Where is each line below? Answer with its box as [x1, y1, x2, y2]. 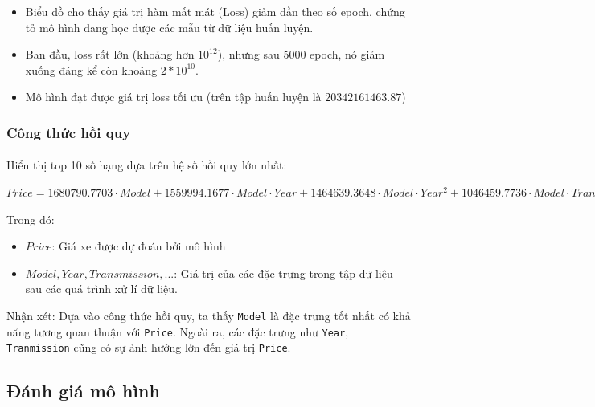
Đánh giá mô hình [6, 378, 160, 403]
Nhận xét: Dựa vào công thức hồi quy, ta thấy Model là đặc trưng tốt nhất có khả [6, 307, 411, 324]
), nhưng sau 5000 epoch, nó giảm [217, 46, 385, 63]
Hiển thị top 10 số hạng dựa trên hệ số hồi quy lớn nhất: [6, 157, 287, 173]
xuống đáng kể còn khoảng [25, 61, 158, 78]
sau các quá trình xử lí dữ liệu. [25, 280, 178, 297]
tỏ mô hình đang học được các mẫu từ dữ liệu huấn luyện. [25, 18, 314, 35]
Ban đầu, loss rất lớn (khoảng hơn [25, 46, 195, 63]
